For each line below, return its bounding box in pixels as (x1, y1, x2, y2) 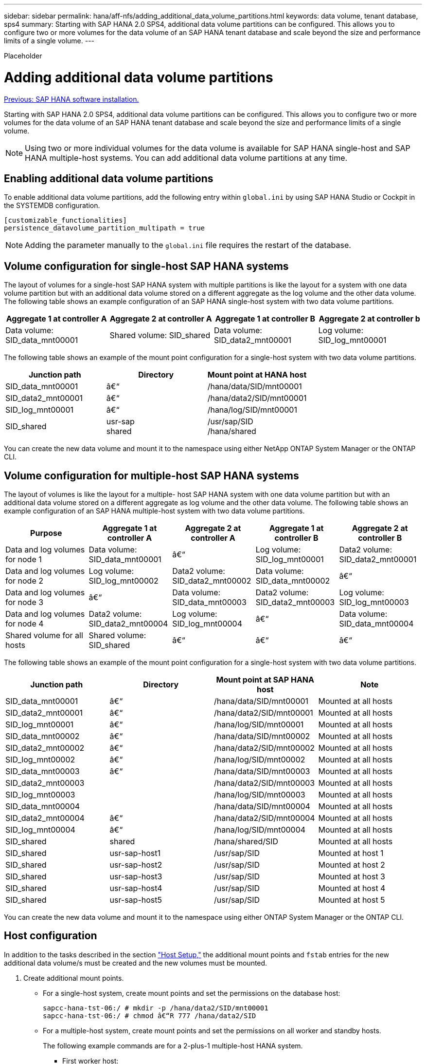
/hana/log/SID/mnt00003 (214, 790, 305, 800)
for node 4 (5, 619, 44, 629)
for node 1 (5, 554, 42, 565)
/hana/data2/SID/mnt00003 (214, 778, 315, 788)
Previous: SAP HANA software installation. (4, 95, 139, 103)
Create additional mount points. (23, 973, 124, 982)
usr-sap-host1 (109, 848, 160, 858)
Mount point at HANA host (207, 370, 307, 380)
